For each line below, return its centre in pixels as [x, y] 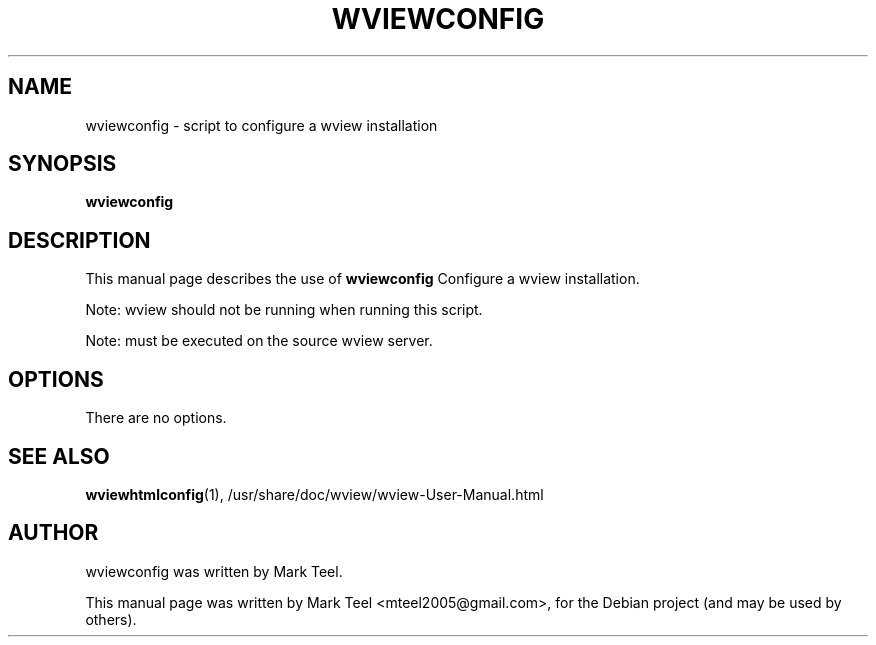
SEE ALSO [59, 456]
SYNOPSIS [62, 164]
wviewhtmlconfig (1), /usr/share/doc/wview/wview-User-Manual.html [314, 494]
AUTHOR [53, 533]
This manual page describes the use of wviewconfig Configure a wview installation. [362, 279]
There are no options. [156, 418]
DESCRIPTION [79, 240]
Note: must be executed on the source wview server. [259, 341]
